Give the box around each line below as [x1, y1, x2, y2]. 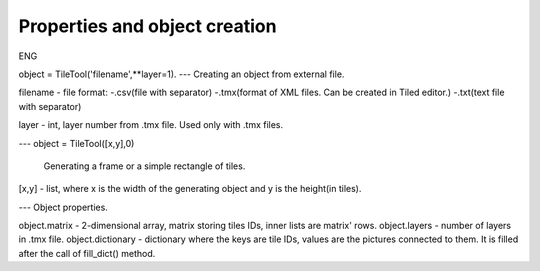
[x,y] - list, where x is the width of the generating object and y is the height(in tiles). [18, 183, 362, 195]
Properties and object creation [18, 15, 277, 37]
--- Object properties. [18, 201, 109, 213]
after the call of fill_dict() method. [18, 247, 156, 259]
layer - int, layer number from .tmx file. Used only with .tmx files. [18, 119, 284, 131]
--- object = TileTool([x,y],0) [18, 137, 135, 149]
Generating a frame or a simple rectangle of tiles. [43, 160, 246, 172]
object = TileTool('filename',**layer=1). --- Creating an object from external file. [18, 68, 345, 80]
